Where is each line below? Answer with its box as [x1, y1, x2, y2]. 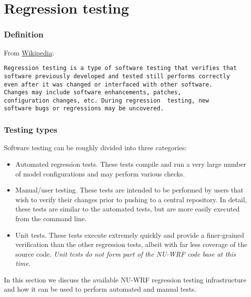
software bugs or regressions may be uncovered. [4, 105, 164, 112]
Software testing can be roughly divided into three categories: [4, 142, 187, 153]
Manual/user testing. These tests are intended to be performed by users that [15, 185, 244, 195]
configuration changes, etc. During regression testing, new [4, 97, 209, 104]
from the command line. [15, 213, 87, 223]
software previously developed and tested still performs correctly [4, 72, 230, 80]
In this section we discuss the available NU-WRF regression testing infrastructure [4, 274, 247, 284]
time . [15, 258, 31, 268]
